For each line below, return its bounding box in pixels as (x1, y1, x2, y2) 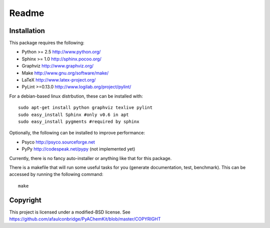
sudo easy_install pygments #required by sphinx (18, 118, 139, 124)
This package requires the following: (9, 40, 84, 46)
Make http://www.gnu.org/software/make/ (21, 70, 109, 76)
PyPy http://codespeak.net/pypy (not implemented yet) (21, 146, 135, 152)
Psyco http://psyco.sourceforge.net (21, 139, 95, 145)
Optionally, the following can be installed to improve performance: (9, 130, 145, 136)
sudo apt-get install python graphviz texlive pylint (18, 105, 152, 110)
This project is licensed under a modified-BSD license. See (9, 209, 130, 215)
